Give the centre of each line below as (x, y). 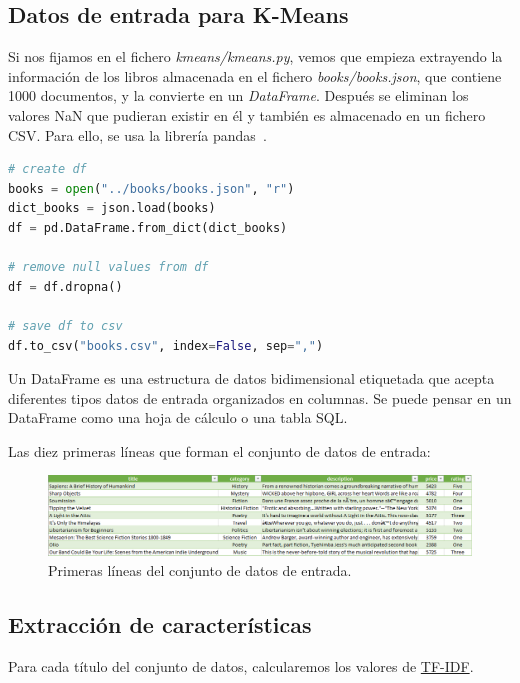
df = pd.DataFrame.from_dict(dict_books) (148, 227)
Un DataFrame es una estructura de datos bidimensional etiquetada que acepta (251, 378)
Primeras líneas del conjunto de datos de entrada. (200, 569)
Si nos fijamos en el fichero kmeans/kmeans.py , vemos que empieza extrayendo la (255, 56)
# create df (47, 169)
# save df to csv (65, 325)
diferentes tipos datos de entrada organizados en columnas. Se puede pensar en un (260, 397)
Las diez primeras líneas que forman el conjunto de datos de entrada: (219, 450)
